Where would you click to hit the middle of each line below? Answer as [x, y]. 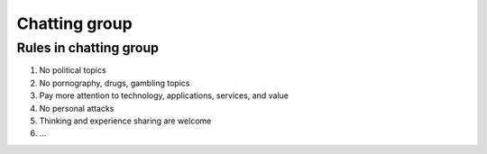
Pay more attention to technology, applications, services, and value [164, 95]
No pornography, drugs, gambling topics [115, 83]
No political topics [73, 70]
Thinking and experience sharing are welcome [125, 121]
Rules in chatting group [88, 48]
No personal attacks [77, 108]
